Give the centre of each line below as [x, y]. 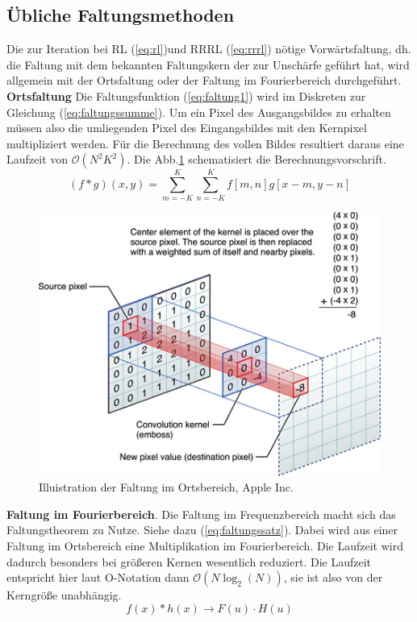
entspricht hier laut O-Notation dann [98, 577]
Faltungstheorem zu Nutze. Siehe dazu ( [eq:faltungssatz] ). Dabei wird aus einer [202, 530]
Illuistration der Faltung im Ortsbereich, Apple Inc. [166, 487]
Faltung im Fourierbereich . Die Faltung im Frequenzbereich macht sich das [201, 514]
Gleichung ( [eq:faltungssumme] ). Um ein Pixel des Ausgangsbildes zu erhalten [199, 112]
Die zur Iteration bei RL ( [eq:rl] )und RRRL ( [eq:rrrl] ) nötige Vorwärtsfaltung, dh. [209, 49]
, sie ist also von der [333, 577]
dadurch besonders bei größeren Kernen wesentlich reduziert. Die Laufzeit [189, 561]
